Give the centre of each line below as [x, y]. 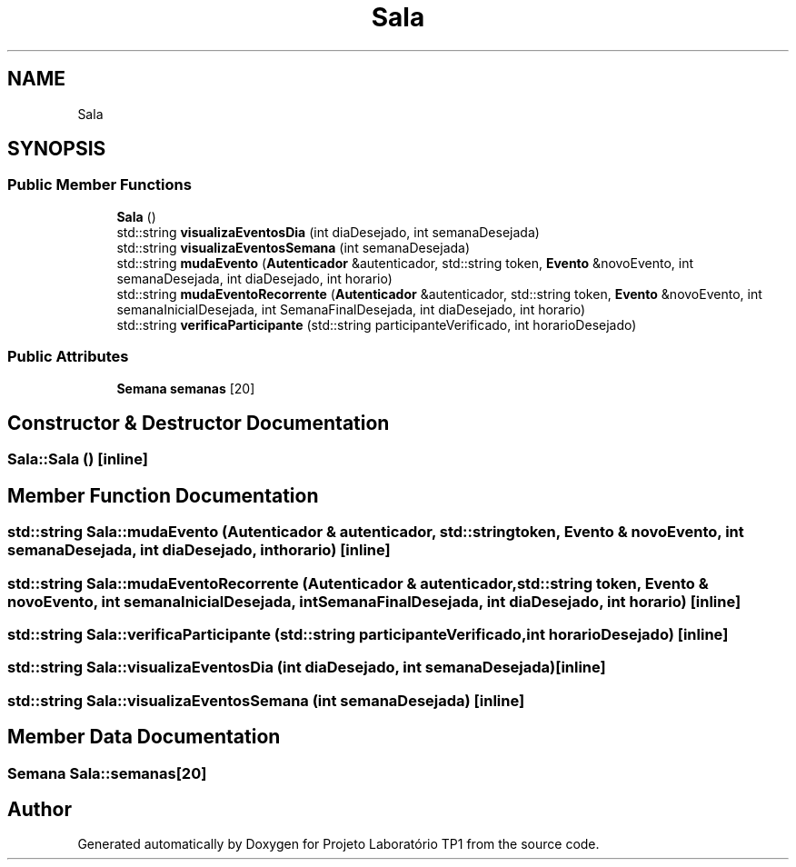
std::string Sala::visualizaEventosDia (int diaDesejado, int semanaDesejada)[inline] [307, 668]
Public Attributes [68, 357]
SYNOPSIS [57, 149]
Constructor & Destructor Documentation [199, 423]
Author [40, 810]
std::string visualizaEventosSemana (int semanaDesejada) [294, 247]
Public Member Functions [99, 185]
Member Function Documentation [163, 495]
